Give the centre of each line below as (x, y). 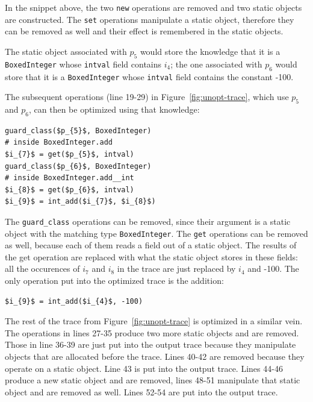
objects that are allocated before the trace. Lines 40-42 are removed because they (155, 356)
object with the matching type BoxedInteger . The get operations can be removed (156, 233)
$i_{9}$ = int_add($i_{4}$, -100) (74, 301)
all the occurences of (42, 269)
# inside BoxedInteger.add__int (70, 178)
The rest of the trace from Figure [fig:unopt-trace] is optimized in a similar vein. (154, 321)
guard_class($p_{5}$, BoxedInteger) (78, 130)
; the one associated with (216, 64)
